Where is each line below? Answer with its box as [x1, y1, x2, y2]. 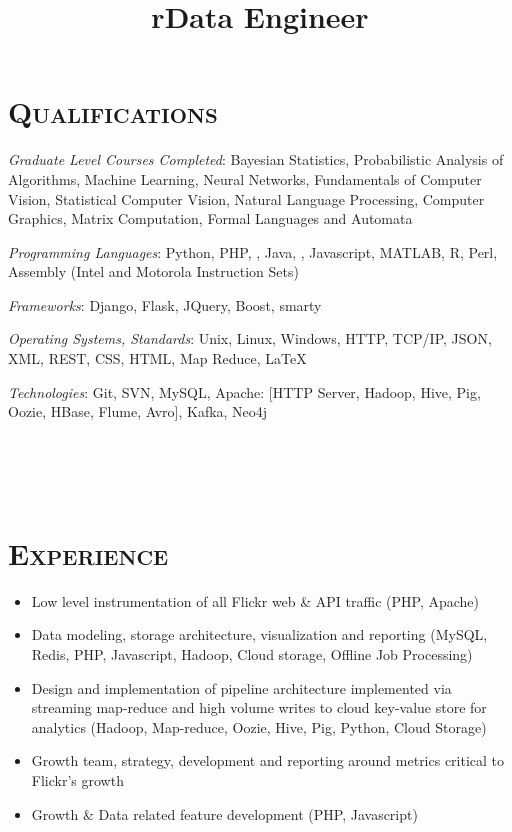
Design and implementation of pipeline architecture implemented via [31, 677, 452, 698]
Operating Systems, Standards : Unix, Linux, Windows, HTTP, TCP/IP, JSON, [8, 328, 492, 349]
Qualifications [8, 91, 218, 132]
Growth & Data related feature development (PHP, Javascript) [31, 803, 418, 824]
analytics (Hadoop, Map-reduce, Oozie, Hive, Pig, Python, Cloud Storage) [31, 716, 487, 737]
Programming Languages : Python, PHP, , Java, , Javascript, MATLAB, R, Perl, [8, 241, 498, 262]
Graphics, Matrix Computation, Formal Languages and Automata [8, 208, 413, 229]
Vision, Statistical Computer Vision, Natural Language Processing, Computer [8, 188, 485, 209]
